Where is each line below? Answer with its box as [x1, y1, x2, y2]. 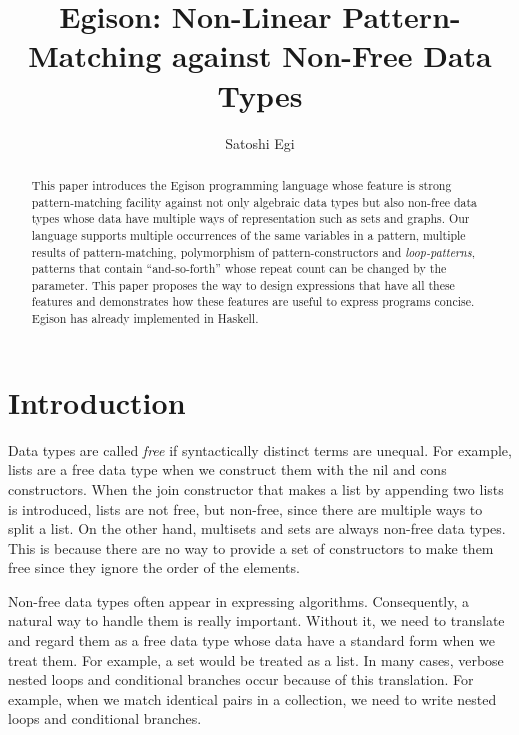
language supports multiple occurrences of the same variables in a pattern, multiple [31, 226, 466, 243]
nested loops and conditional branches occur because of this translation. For [8, 669, 474, 690]
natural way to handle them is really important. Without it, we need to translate [8, 610, 505, 631]
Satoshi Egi [225, 132, 295, 153]
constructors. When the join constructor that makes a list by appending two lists [8, 478, 504, 499]
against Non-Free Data [171, 35, 492, 76]
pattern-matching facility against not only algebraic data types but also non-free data [31, 193, 478, 210]
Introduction [8, 381, 186, 422]
